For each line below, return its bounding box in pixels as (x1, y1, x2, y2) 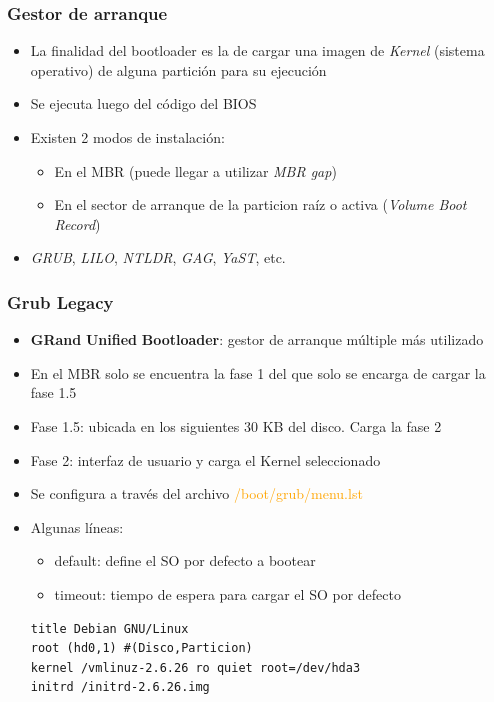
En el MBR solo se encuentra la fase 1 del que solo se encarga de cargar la (30, 362, 486, 383)
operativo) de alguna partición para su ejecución (30, 59, 327, 80)
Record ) (54, 213, 101, 234)
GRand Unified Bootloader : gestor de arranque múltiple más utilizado (30, 329, 484, 350)
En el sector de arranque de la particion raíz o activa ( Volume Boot (54, 194, 467, 215)
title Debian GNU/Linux (30, 621, 189, 636)
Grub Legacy (7, 289, 114, 314)
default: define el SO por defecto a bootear (54, 550, 316, 571)
